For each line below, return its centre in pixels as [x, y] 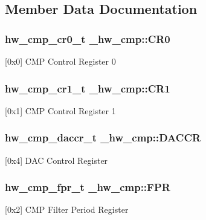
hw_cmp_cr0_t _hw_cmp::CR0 [88, 38]
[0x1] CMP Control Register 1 [60, 110]
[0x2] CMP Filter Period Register [67, 209]
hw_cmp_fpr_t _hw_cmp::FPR [88, 187]
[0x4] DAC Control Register [56, 160]
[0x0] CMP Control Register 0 [60, 61]
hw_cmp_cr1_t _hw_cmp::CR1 [88, 88]
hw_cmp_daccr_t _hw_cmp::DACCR [103, 137]
